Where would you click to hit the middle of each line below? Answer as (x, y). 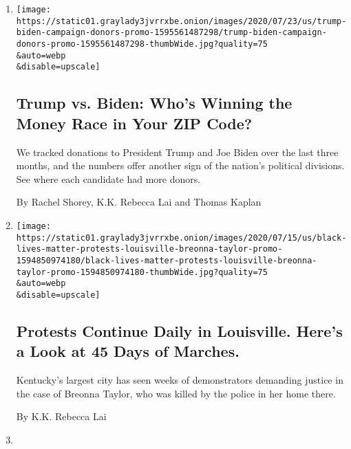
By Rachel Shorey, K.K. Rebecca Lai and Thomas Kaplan (139, 202)
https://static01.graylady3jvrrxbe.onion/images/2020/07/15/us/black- (181, 238)
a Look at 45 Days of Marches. (128, 351)
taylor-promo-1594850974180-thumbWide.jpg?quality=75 (142, 272)
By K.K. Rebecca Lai (61, 416)
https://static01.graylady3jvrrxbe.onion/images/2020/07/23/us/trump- (181, 21)
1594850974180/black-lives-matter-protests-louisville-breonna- (167, 260)
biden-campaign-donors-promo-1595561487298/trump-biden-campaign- (171, 33)
